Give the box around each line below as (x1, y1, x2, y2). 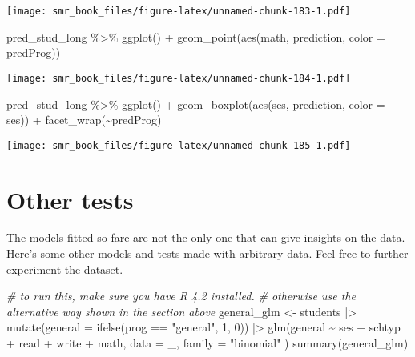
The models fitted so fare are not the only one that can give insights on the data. (6, 229, 405, 246)
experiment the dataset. (6, 260, 123, 277)
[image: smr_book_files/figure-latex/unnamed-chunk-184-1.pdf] (6, 72, 351, 84)
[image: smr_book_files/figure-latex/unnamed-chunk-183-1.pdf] (6, 6, 351, 17)
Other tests (6, 183, 134, 215)
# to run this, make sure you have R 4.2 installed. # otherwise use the (6, 287, 356, 304)
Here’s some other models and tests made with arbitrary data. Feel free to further (6, 245, 409, 262)
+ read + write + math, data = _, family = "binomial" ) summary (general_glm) (6, 335, 409, 351)
